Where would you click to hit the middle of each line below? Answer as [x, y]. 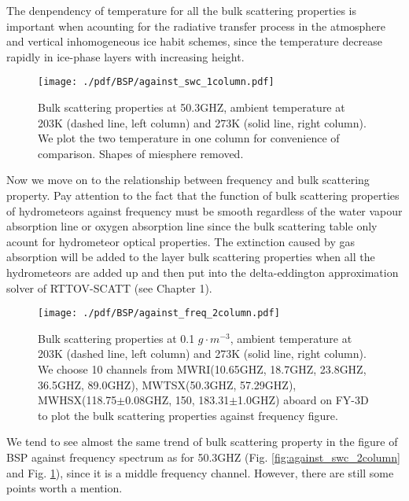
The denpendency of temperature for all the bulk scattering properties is [181, 10]
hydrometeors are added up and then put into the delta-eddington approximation [203, 272]
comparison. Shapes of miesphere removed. [141, 153]
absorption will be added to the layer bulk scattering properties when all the [191, 257]
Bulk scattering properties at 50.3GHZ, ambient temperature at [192, 107]
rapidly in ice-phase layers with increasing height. [125, 56]
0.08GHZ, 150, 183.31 [177, 400]
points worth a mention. [64, 488]
